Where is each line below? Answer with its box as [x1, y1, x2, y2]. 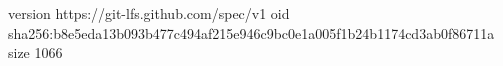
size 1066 [8, 42, 63, 63]
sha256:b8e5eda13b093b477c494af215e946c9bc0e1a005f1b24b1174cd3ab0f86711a [8, 22, 495, 43]
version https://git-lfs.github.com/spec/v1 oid [8, 3, 290, 23]
